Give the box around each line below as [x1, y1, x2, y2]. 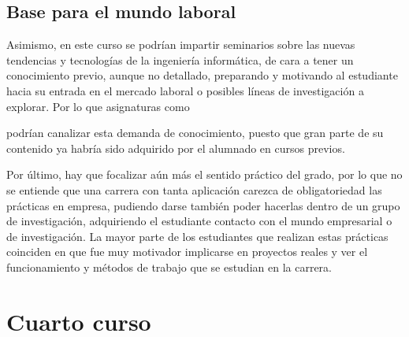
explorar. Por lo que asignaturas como [6, 98, 190, 114]
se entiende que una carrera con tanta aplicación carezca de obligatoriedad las [6, 181, 382, 198]
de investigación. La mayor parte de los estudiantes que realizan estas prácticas [6, 228, 389, 244]
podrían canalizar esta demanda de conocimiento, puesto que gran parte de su [6, 124, 384, 141]
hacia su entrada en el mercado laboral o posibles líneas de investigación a [6, 82, 364, 98]
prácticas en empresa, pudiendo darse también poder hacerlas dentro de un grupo [6, 197, 400, 213]
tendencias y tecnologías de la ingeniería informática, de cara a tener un [6, 51, 354, 68]
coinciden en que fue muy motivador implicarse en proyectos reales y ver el [6, 243, 368, 260]
